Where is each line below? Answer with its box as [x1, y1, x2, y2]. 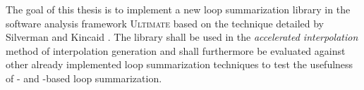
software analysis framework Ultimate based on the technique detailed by [6, 15, 324, 30]
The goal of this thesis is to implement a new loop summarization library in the [6, 2, 351, 16]
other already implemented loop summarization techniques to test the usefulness [6, 57, 353, 72]
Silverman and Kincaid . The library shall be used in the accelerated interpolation [6, 30, 358, 44]
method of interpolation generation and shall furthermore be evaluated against [6, 43, 346, 58]
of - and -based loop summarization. [6, 70, 162, 85]
